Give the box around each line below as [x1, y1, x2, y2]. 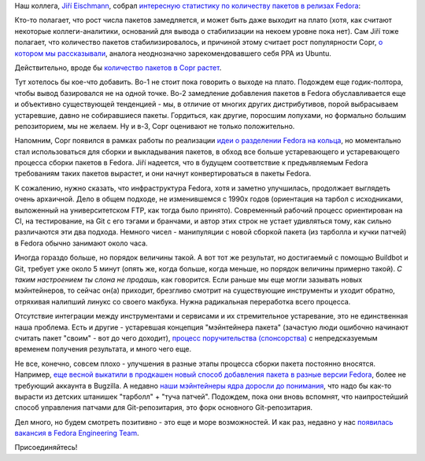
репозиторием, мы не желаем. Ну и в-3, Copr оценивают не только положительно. [14, 121, 295, 131]
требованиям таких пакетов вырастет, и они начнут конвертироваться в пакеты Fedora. [14, 169, 312, 179]
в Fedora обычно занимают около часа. [14, 238, 149, 248]
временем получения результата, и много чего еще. [14, 345, 192, 354]
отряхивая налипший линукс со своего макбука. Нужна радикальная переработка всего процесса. [14, 297, 351, 306]
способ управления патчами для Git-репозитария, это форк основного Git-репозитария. [14, 403, 312, 412]
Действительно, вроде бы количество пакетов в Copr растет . [14, 63, 222, 72]
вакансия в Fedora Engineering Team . [14, 429, 139, 438]
